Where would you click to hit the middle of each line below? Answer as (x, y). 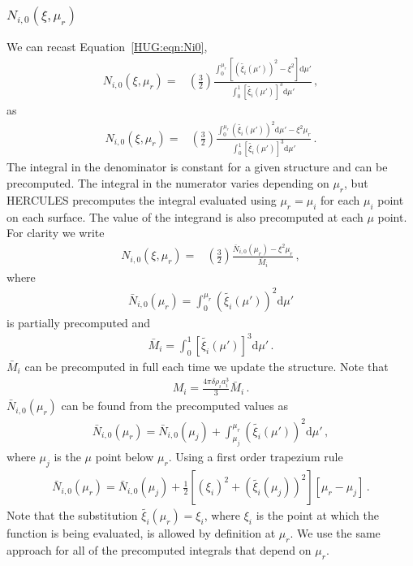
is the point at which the (317, 515)
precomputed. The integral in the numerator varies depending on (168, 183)
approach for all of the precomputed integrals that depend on (159, 550)
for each (340, 199)
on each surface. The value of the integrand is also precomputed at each (185, 216)
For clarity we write (56, 233)
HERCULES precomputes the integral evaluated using (142, 199)
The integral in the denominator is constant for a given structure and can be (197, 167)
